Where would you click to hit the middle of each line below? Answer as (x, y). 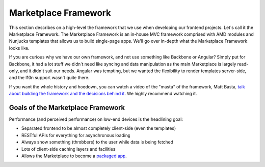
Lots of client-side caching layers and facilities (68, 149)
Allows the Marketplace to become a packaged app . (74, 156)
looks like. (19, 48)
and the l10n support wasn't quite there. (49, 78)
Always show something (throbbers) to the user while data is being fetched (97, 142)
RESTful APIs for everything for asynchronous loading (76, 135)
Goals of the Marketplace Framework (67, 107)
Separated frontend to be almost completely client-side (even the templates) (99, 128)
